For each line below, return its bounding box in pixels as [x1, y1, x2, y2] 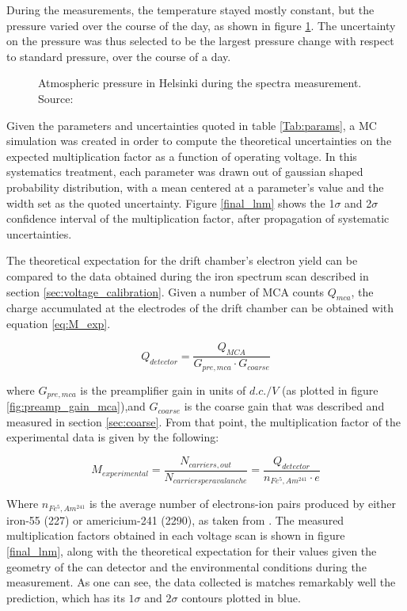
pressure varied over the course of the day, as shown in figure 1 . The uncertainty [6, 17, 396, 33]
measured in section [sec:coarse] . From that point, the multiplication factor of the [6, 413, 401, 430]
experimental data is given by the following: [6, 429, 219, 445]
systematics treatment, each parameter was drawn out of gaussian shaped [6, 163, 363, 180]
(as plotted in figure [282, 381, 378, 398]
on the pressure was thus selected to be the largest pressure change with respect [6, 32, 394, 49]
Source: [38, 90, 74, 106]
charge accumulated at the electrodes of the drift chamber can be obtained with [6, 300, 394, 316]
